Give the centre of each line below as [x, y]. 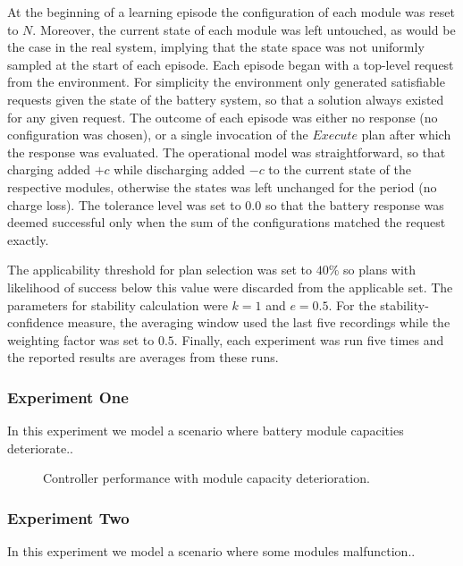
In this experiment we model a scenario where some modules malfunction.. [211, 551]
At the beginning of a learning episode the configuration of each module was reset [231, 12]
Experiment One [68, 397]
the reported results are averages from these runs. [143, 357]
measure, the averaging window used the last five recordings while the [259, 322]
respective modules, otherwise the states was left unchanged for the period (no [222, 186]
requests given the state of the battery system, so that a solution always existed [226, 99]
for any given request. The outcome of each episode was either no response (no [223, 117]
